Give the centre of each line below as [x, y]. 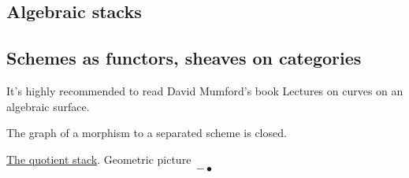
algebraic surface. [48, 106]
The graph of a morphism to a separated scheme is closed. [147, 133]
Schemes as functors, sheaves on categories [184, 58]
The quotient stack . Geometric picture [99, 159]
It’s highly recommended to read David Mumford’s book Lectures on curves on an [205, 90]
